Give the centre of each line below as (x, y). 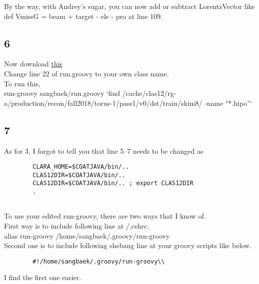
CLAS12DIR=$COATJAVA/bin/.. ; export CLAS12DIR (113, 183)
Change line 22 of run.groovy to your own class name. (87, 73)
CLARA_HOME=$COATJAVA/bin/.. (81, 167)
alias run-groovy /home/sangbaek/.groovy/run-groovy (87, 235)
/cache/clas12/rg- (149, 93)
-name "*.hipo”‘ (228, 103)
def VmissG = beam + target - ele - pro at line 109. (83, 16)
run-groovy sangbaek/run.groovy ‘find (62, 93)
